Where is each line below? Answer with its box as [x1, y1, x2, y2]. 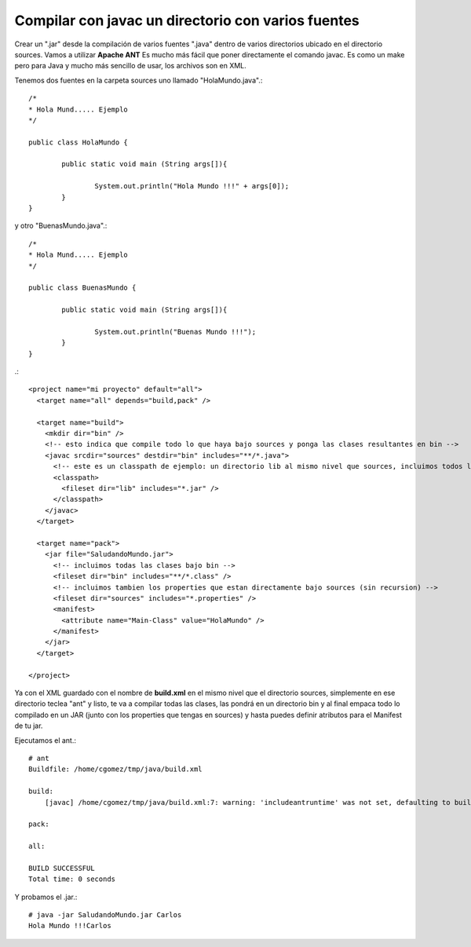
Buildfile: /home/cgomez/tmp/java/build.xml [28, 765, 203, 773]
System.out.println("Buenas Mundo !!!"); [94, 327, 257, 336]
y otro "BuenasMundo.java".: [14, 221, 108, 231]
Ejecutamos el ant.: [14, 735, 77, 745]
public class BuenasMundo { [28, 283, 137, 292]
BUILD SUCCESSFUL [28, 864, 95, 872]
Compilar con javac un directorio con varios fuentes [14, 12, 360, 29]
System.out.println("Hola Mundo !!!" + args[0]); [94, 181, 290, 191]
